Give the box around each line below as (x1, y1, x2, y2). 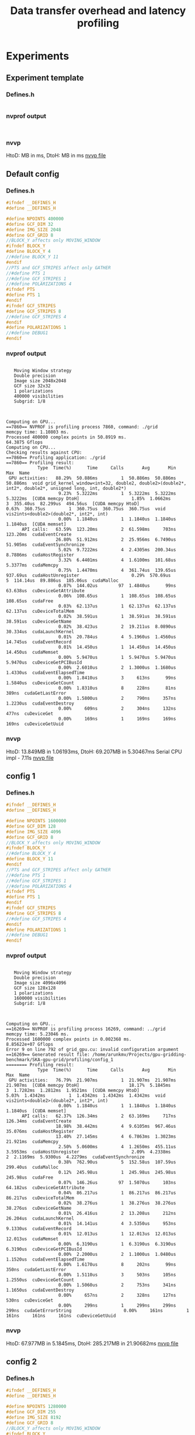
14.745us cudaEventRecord (6, 639, 72, 645)
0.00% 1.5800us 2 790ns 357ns (58, 695, 176, 702)
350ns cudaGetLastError (6, 1267, 67, 1273)
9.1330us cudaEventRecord (6, 1226, 72, 1232)
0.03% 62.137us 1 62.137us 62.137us (58, 603, 176, 609)
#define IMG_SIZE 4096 (6, 829, 61, 835)
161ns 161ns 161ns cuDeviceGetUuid (6, 1313, 116, 1319)
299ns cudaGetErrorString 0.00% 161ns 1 (6, 1308, 190, 1314)
